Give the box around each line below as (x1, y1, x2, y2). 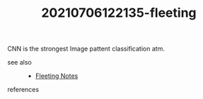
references (7, 86, 40, 94)
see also (7, 58, 32, 67)
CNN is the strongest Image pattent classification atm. (7, 44, 165, 53)
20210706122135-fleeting (41, 5, 197, 21)
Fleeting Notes (35, 72, 79, 80)
